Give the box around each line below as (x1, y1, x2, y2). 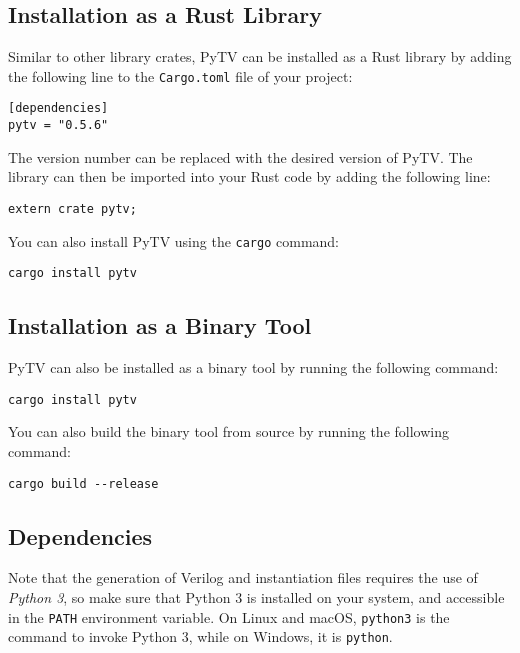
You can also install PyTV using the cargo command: (8, 230, 340, 251)
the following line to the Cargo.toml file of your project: (8, 65, 353, 86)
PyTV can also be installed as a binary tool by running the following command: (8, 357, 499, 378)
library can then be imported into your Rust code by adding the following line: (8, 166, 491, 187)
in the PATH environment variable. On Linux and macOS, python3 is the (8, 606, 450, 627)
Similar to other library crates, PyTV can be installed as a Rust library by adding (8, 46, 512, 67)
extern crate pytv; (8, 201, 137, 216)
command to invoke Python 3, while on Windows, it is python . (8, 626, 393, 647)
